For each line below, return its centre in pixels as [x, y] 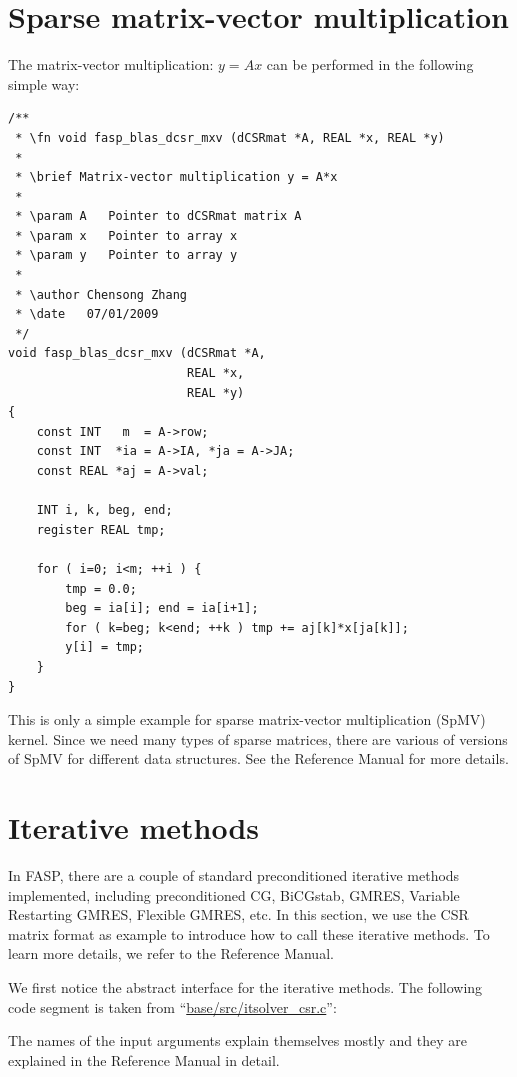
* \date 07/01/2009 [87, 314]
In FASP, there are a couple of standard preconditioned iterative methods [234, 875]
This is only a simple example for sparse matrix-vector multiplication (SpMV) [247, 719]
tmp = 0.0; [101, 588]
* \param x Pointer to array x [126, 235]
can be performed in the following [370, 64]
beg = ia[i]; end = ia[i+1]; [162, 608]
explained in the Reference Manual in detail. [144, 1059]
